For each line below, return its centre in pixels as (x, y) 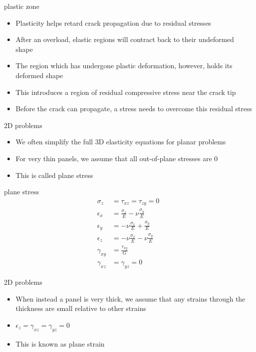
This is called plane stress (54, 175)
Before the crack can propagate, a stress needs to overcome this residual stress (134, 109)
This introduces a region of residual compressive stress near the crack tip (126, 92)
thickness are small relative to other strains (81, 308)
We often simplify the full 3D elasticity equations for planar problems (121, 142)
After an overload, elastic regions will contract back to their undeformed (125, 39)
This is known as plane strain (60, 343)
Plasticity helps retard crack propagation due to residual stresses (113, 22)
